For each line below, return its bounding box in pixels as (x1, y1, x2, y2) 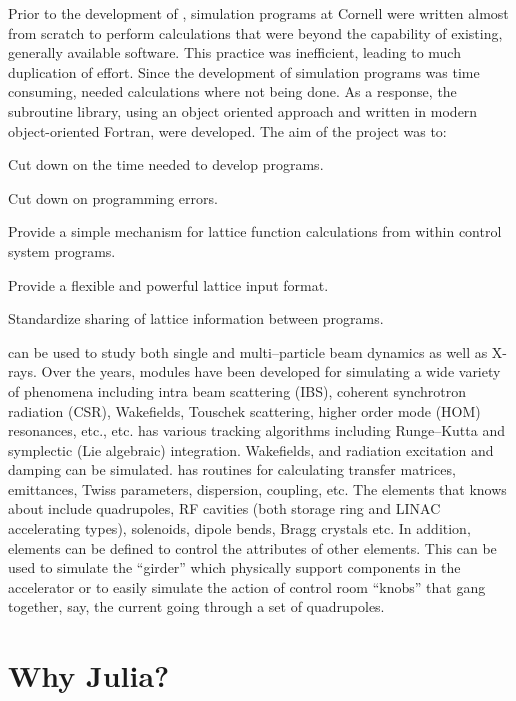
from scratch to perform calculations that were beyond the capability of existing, (8, 22, 503, 43)
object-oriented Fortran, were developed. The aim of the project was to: (8, 120, 447, 141)
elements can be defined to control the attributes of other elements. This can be (8, 537, 497, 558)
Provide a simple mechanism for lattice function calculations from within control (8, 221, 502, 242)
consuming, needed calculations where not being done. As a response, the (8, 81, 457, 102)
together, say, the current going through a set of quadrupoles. (8, 596, 385, 617)
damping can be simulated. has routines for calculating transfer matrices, (8, 459, 456, 480)
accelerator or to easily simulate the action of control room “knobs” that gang (8, 576, 486, 597)
